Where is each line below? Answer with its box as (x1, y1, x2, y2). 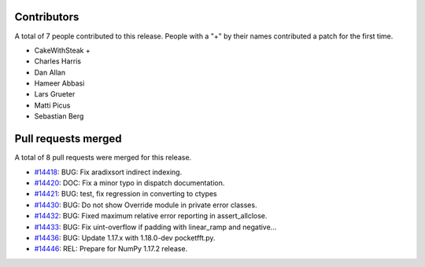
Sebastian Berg (34, 112, 84, 121)
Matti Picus (34, 101, 71, 110)
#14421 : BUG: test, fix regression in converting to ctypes (34, 189, 218, 199)
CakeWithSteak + (34, 46, 91, 55)
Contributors (14, 10, 79, 24)
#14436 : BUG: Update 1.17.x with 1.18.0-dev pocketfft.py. (34, 232, 216, 243)
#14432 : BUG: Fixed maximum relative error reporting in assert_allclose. (34, 211, 268, 221)
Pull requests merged (14, 132, 122, 145)
